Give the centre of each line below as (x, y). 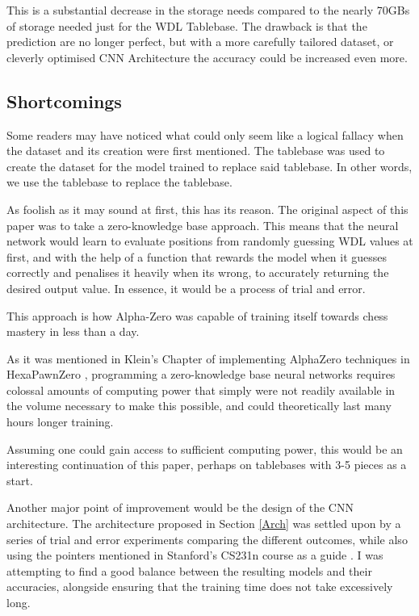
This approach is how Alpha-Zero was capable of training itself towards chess (197, 315)
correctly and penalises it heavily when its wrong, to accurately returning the (198, 272)
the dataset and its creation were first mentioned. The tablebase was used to (196, 151)
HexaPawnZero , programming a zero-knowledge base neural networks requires (201, 374)
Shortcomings (64, 101)
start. (20, 480)
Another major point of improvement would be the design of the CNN (180, 507)
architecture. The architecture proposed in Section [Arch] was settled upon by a (204, 524)
